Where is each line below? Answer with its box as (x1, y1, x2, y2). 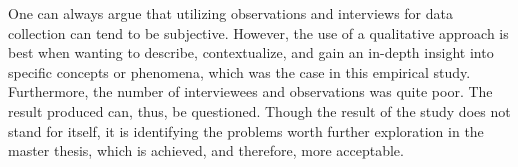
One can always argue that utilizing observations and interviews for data (8, 3, 453, 23)
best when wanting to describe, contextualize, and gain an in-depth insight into (8, 42, 494, 63)
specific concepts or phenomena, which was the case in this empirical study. (8, 61, 471, 82)
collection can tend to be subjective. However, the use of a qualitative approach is (8, 22, 509, 43)
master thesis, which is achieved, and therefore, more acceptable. (8, 140, 404, 161)
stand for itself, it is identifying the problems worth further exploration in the (8, 120, 484, 141)
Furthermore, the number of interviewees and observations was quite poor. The (8, 81, 493, 102)
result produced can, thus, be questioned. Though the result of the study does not (8, 100, 511, 121)
